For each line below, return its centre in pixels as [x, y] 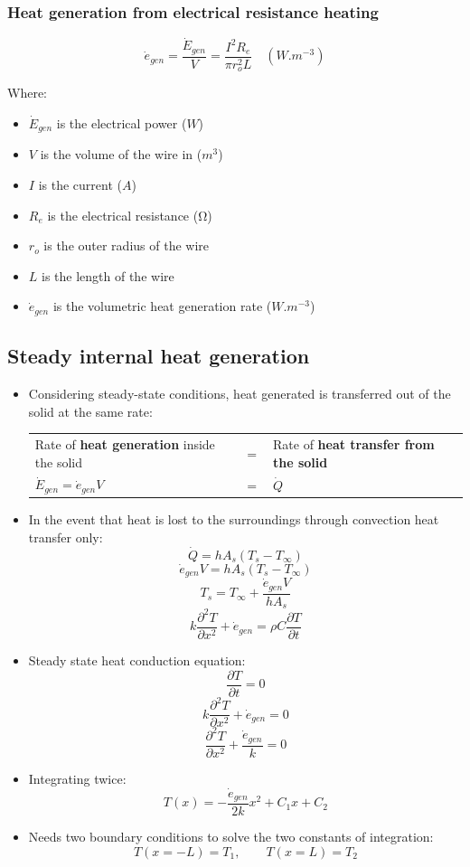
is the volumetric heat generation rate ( [162, 306]
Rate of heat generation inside [125, 443]
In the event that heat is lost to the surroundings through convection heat [234, 519]
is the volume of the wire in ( [121, 154]
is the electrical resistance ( [123, 215]
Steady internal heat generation [159, 356]
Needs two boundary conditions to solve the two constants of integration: [231, 837]
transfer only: [66, 537]
